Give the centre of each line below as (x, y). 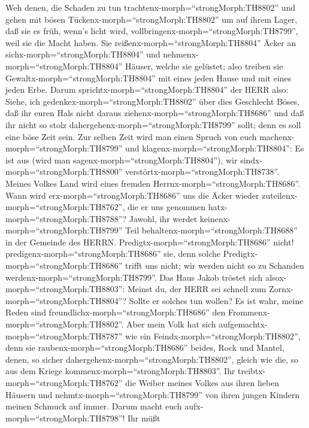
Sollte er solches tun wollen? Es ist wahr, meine (216, 300)
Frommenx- (249, 312)
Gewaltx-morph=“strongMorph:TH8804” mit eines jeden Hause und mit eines (149, 78)
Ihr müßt (144, 418)
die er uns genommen (166, 207)
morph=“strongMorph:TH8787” (64, 336)
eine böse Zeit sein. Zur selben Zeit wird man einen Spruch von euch (131, 136)
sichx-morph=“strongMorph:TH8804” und (83, 54)
